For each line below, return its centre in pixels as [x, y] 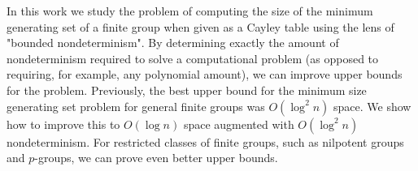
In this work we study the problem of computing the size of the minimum [190, 11]
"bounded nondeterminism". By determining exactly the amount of [173, 43]
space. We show [372, 106]
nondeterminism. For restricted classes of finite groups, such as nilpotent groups [205, 141]
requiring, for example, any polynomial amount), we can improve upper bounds [205, 74]
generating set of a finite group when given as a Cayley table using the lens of [200, 26]
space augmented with [239, 124]
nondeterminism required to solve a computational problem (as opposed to [193, 58]
